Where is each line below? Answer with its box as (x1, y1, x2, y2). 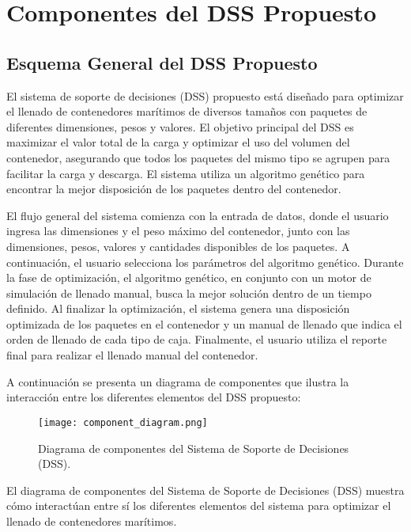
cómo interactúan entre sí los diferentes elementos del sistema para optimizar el (6, 497, 391, 514)
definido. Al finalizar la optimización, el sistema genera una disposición (6, 300, 350, 317)
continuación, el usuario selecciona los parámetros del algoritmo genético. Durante (6, 253, 404, 270)
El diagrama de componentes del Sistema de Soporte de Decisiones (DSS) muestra (6, 481, 405, 498)
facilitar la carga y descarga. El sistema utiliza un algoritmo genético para (6, 165, 365, 181)
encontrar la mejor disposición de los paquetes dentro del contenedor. (6, 180, 341, 197)
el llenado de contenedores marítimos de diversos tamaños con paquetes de (6, 103, 368, 120)
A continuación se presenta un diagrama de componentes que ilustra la (6, 373, 349, 389)
